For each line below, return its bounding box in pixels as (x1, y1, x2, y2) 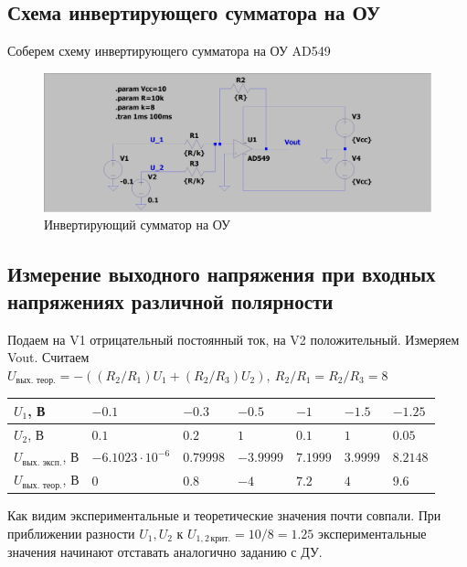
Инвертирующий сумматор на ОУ (44, 215, 230, 234)
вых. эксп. (22, 457, 62, 467)
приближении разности (7, 523, 135, 542)
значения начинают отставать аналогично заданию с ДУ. (7, 542, 323, 562)
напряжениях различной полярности (7, 286, 334, 315)
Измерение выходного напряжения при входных (7, 260, 436, 288)
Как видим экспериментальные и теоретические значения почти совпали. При (7, 506, 441, 525)
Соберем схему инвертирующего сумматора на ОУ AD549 (7, 41, 331, 60)
